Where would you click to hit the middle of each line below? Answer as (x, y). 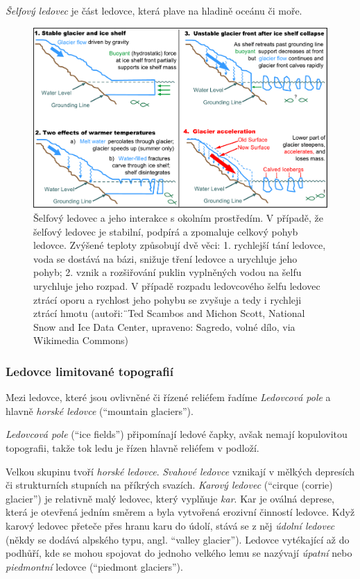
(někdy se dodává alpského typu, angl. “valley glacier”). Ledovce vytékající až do (178, 539)
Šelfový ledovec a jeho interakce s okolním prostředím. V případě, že (178, 218)
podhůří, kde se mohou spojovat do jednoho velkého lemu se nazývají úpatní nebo (179, 553)
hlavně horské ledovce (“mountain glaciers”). (100, 410)
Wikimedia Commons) (81, 340)
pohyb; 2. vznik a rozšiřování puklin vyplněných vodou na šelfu (168, 272)
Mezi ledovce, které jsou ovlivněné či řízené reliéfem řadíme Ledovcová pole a (168, 397)
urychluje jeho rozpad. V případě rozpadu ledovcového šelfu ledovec (177, 286)
